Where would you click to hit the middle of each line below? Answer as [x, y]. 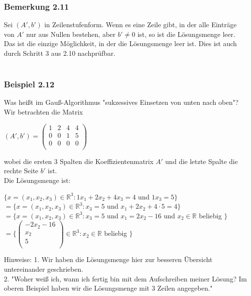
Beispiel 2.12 [29, 84]
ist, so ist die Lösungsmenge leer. [186, 34]
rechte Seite [21, 171]
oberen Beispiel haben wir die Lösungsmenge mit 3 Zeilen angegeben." [108, 288]
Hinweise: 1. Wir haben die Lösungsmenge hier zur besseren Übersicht [108, 259]
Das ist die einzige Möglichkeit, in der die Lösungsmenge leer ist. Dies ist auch [120, 43]
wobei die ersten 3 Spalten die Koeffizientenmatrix [79, 161]
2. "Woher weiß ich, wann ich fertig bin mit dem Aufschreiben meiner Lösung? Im [125, 278]
